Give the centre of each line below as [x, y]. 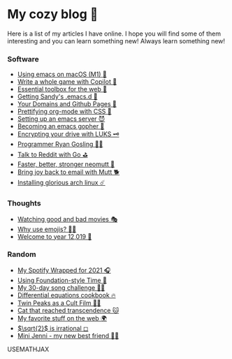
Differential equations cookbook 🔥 [67, 295]
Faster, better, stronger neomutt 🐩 [66, 164]
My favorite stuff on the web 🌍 [62, 318]
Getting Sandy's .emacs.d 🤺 [57, 96]
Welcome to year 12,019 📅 [55, 236]
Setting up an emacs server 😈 [61, 119]
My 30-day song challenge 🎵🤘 [61, 287]
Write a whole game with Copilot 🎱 [67, 82]
